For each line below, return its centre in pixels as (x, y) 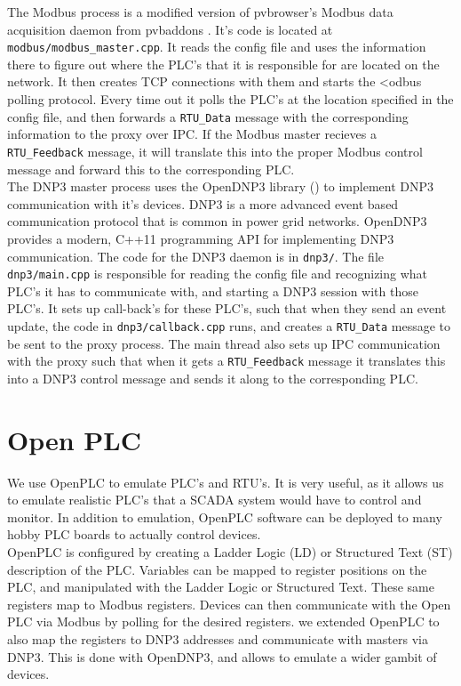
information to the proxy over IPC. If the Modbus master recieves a (192, 134)
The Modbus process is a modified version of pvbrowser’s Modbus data (200, 12)
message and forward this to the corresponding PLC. (151, 169)
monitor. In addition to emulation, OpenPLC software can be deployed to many (225, 517)
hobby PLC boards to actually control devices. (134, 534)
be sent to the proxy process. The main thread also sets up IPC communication (224, 343)
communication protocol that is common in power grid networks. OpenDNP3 (217, 221)
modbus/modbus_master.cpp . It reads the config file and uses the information (217, 47)
